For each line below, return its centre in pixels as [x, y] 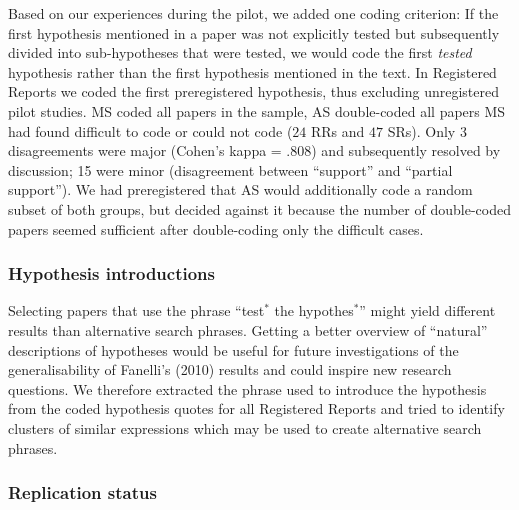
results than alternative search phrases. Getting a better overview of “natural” [248, 329]
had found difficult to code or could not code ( [150, 130]
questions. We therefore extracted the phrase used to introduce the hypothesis [247, 388]
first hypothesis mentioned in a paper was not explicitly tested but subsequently [254, 32]
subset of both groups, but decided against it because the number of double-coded [259, 208]
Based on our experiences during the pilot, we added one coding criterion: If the [253, 13]
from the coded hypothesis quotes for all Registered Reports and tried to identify [256, 408]
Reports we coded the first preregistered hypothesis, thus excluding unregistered [254, 91]
